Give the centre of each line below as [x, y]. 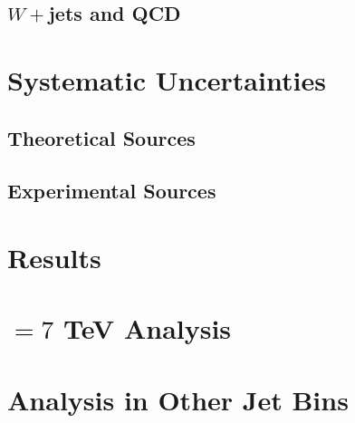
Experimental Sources [112, 191]
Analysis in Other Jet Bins [178, 399]
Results [54, 257]
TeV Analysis [148, 328]
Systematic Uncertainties [167, 79]
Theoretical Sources [101, 137]
